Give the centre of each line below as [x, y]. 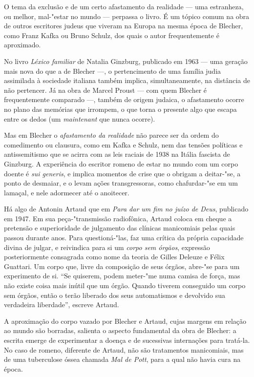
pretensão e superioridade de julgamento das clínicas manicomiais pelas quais [120, 228]
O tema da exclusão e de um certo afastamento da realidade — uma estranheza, [124, 6]
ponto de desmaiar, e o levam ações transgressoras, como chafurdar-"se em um [121, 183]
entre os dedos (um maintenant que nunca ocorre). [80, 118]
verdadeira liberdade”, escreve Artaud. [62, 304]
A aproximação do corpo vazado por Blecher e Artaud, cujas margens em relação [125, 321]
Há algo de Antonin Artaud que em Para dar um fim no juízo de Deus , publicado [126, 209]
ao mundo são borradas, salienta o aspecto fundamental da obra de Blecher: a [120, 330]
